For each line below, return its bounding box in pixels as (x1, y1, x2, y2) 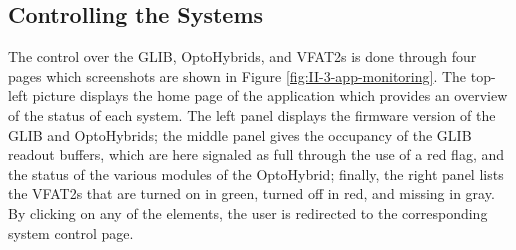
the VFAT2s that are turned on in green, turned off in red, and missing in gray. (8, 183, 495, 204)
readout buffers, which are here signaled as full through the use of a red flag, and (8, 144, 505, 165)
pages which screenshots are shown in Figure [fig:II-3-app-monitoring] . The (8, 65, 467, 86)
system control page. (8, 222, 134, 243)
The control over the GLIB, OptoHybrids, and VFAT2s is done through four (8, 46, 477, 67)
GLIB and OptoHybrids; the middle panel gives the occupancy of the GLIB (8, 124, 472, 145)
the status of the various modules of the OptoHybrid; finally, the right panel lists (8, 163, 504, 184)
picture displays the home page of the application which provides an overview (32, 85, 508, 106)
